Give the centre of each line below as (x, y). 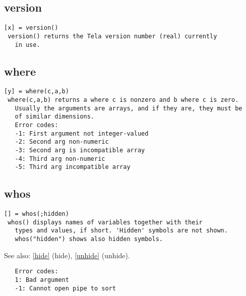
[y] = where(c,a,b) (37, 92)
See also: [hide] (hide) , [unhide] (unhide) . (67, 255)
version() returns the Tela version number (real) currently (112, 36)
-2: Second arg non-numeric (62, 142)
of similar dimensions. (54, 117)
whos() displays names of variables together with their (105, 222)
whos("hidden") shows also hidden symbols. (89, 239)
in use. (27, 45)
